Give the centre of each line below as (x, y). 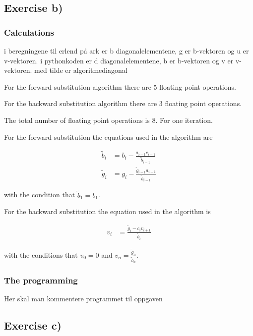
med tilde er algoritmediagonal (81, 70)
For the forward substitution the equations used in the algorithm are (108, 137)
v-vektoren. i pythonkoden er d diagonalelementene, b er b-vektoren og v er (119, 60)
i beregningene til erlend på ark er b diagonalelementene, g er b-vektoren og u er (126, 51)
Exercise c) (33, 325)
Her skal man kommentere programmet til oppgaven (83, 299)
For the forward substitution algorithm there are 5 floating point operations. (120, 86)
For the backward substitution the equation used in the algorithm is (107, 211)
